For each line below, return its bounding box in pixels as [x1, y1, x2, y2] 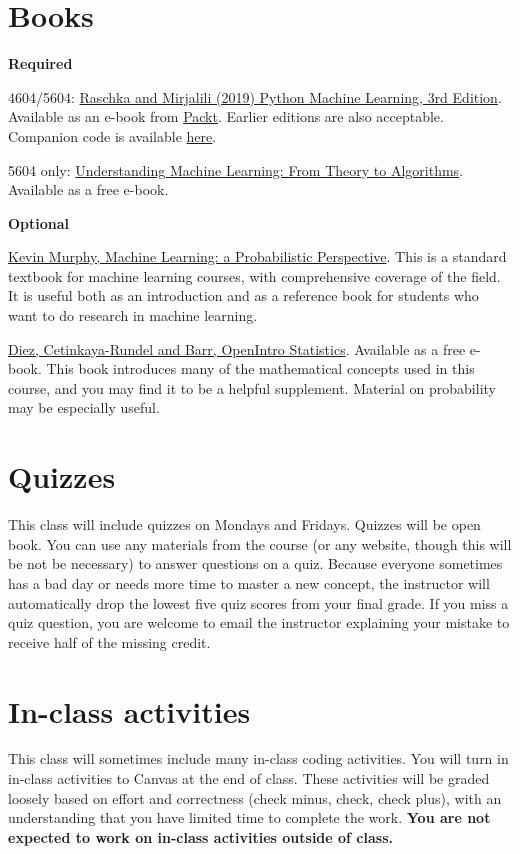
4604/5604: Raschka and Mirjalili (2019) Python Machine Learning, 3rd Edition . [8, 86, 502, 107]
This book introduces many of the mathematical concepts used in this [46, 358, 475, 379]
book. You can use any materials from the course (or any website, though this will [8, 533, 512, 554]
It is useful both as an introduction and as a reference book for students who [8, 285, 479, 306]
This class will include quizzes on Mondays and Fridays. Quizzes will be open [8, 514, 481, 535]
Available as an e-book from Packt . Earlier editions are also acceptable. [8, 106, 444, 127]
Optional [8, 212, 70, 233]
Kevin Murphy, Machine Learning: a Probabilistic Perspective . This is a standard [8, 246, 507, 267]
